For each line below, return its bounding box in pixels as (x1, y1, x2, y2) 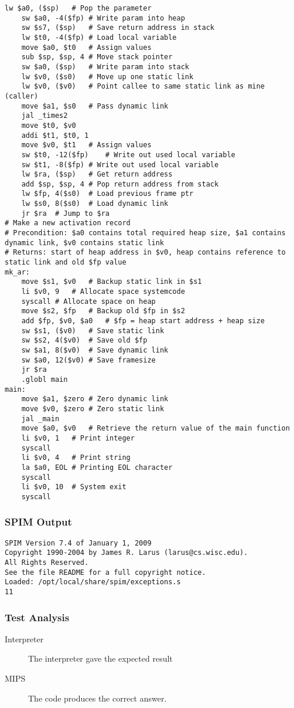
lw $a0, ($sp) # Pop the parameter (5, 4, 152, 12)
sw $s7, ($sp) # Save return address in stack (21, 23, 214, 32)
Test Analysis (5, 609, 70, 624)
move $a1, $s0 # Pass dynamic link (21, 101, 169, 110)
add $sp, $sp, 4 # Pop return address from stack (21, 179, 219, 188)
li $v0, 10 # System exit (21, 483, 127, 492)
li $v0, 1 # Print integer (21, 433, 135, 442)
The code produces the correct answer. (28, 692, 167, 704)
